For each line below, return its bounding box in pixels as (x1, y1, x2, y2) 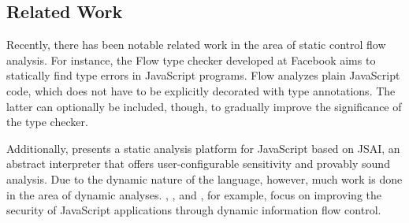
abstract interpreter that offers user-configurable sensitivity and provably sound (6, 155, 390, 172)
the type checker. (6, 113, 88, 130)
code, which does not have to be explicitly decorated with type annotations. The (6, 82, 396, 98)
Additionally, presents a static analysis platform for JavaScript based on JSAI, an (6, 139, 400, 156)
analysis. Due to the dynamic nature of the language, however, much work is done (6, 170, 403, 187)
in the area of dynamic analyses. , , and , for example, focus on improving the (6, 186, 382, 203)
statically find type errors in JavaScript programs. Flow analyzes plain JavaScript (6, 67, 400, 84)
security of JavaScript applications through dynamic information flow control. (6, 202, 381, 218)
